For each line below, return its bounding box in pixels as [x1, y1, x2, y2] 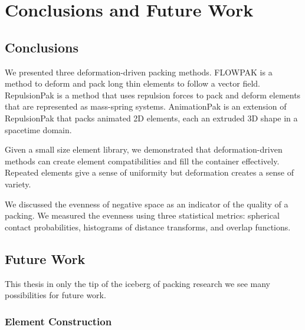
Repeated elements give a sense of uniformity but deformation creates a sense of [5, 166, 294, 179]
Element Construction [5, 313, 112, 328]
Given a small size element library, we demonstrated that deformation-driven [5, 143, 283, 156]
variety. [5, 177, 31, 190]
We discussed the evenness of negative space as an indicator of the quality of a [5, 197, 288, 210]
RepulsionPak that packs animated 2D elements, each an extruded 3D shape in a [5, 111, 298, 124]
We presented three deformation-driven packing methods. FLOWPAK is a [5, 65, 273, 78]
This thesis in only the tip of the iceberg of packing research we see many [5, 277, 271, 289]
